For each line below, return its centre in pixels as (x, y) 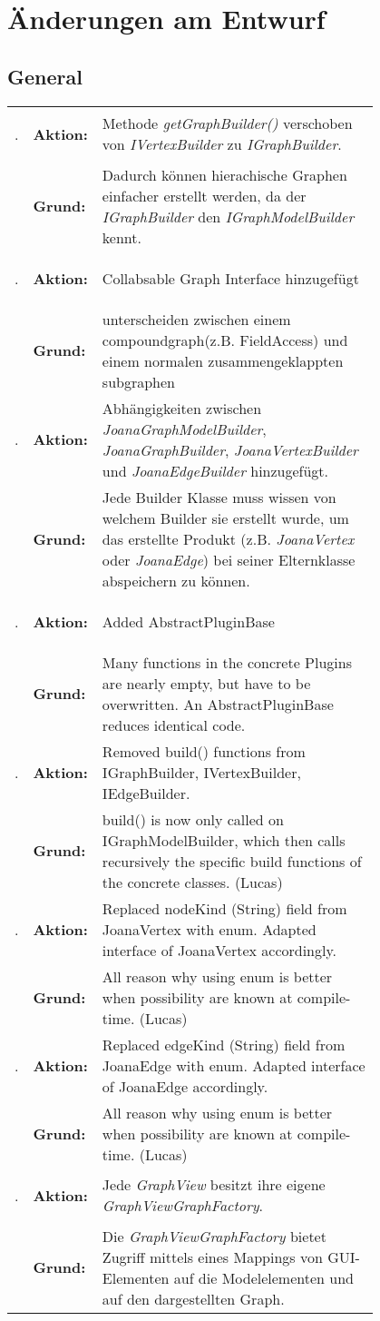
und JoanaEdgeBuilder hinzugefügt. (215, 470)
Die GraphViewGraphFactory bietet (214, 1236)
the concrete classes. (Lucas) (192, 882)
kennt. (122, 237)
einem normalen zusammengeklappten (223, 360)
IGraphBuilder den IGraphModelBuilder (228, 216)
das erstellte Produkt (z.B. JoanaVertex (228, 538)
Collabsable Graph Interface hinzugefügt (230, 278)
